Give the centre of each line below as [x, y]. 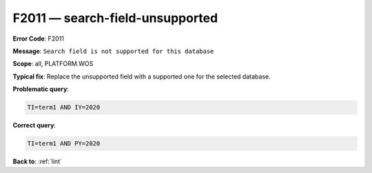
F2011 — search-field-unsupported [115, 18]
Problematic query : [41, 89]
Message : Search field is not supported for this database [113, 51]
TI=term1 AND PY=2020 [64, 144]
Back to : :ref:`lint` [37, 161]
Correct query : [34, 125]
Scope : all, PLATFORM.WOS [53, 64]
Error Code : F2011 [39, 39]
